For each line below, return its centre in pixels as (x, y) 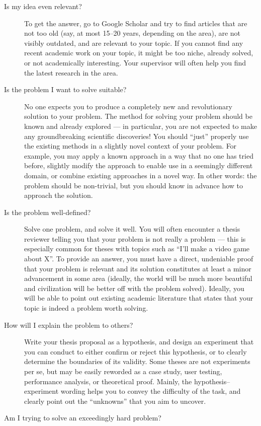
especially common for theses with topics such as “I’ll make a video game (137, 248)
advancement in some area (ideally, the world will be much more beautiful (138, 278)
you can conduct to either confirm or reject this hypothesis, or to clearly (136, 351)
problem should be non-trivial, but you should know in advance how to (134, 185)
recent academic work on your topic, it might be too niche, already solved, (139, 53)
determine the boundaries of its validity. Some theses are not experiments (137, 361)
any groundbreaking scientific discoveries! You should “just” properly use (137, 136)
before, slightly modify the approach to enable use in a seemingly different (139, 165)
